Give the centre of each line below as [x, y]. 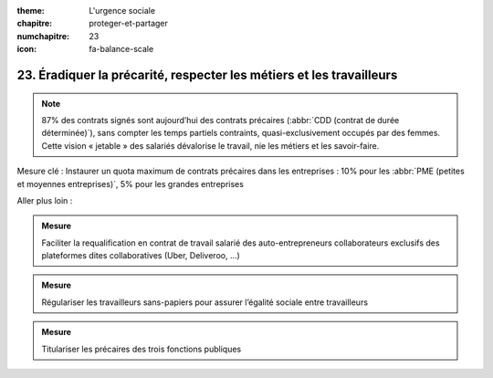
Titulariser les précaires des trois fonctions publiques [142, 349]
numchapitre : [43, 36]
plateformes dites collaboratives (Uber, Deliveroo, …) [141, 256]
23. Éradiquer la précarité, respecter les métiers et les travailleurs [207, 74]
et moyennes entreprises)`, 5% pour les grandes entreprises [130, 184]
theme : [31, 10]
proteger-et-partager [129, 24]
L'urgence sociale [122, 10]
